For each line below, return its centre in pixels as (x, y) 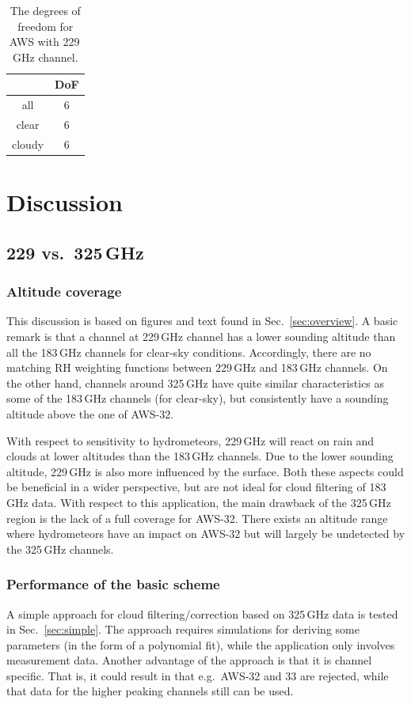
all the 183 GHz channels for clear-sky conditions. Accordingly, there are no (189, 352)
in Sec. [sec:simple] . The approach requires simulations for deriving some (183, 629)
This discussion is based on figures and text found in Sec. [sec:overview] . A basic (202, 321)
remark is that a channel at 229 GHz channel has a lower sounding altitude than (201, 336)
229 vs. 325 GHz (75, 252)
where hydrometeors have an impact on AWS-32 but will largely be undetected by (206, 534)
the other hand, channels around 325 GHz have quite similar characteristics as (196, 382)
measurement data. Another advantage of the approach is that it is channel (189, 660)
